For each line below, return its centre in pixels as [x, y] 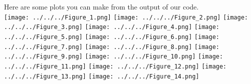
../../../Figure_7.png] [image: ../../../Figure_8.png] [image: [112, 47]
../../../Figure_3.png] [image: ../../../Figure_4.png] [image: [112, 27]
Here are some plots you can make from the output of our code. [101, 6]
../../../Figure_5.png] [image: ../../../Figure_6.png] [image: [112, 37]
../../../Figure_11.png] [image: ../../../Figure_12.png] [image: [116, 66]
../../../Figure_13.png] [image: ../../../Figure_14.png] [102, 76]
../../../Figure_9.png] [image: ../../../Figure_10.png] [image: [114, 57]
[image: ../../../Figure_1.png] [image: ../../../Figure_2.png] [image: [126, 17]
